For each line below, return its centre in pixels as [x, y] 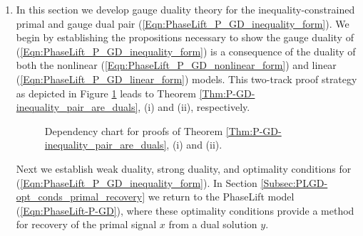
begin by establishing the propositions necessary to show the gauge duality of [185, 37]
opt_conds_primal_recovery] [81, 197]
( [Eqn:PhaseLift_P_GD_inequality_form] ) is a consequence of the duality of [186, 51]
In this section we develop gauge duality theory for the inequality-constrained [185, 9]
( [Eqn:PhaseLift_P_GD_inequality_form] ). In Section [137, 182]
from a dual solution [213, 224]
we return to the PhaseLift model [221, 197]
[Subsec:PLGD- [294, 182]
